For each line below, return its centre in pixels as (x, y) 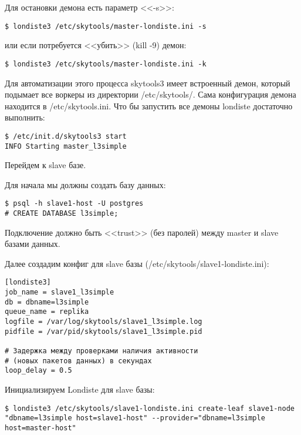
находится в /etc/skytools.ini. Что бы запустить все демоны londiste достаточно (149, 106)
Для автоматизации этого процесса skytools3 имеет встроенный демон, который (148, 83)
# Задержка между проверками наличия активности (102, 351)
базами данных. (33, 244)
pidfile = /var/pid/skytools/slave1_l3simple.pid (104, 331)
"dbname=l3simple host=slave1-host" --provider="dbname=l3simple (135, 418)
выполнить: (25, 117)
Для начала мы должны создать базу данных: (85, 184)
